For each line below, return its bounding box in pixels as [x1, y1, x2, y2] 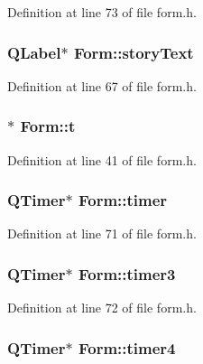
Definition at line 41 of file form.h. [7, 150, 197, 169]
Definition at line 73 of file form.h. [7, 3, 197, 21]
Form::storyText [73, 41, 194, 63]
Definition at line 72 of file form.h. [7, 298, 197, 317]
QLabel [7, 41, 61, 63]
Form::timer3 [78, 262, 176, 285]
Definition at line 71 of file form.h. [7, 224, 197, 243]
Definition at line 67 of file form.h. [7, 76, 197, 95]
